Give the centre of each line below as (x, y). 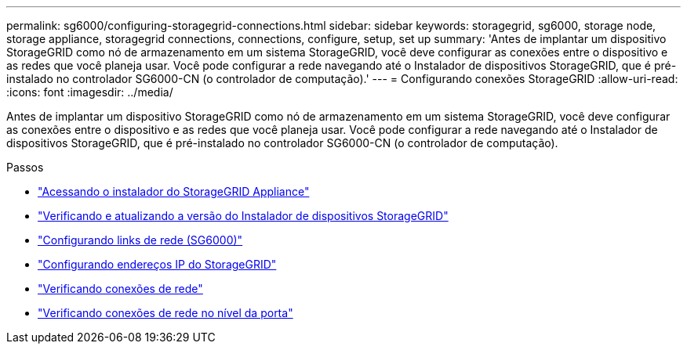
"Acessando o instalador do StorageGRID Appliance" (174, 191)
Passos (25, 167)
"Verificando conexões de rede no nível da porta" (165, 313)
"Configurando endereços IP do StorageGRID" (157, 264)
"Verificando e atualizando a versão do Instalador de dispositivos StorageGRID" (243, 216)
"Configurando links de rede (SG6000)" (140, 240)
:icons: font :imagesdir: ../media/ (90, 92)
